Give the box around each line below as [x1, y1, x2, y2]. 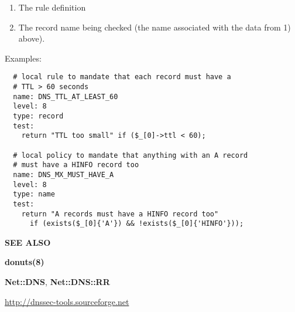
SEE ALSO [5, 236, 51, 248]
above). [18, 32, 45, 45]
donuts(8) [5, 256, 44, 268]
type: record [13, 112, 64, 120]
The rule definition [18, 1, 86, 13]
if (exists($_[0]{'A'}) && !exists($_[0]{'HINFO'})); [29, 219, 244, 228]
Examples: [5, 52, 42, 64]
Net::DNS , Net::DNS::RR [5, 276, 110, 288]
